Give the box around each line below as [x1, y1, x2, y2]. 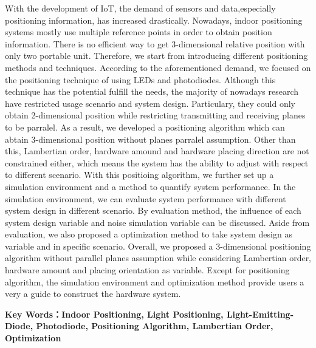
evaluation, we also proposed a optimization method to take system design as [5, 228, 292, 241]
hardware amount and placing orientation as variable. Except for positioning [5, 264, 290, 276]
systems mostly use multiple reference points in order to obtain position [5, 26, 272, 38]
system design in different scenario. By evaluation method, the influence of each [5, 204, 301, 217]
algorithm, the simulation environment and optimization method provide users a [5, 275, 304, 288]
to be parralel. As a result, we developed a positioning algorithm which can [5, 120, 285, 133]
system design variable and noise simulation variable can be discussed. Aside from [5, 216, 310, 228]
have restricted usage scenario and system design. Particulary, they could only [5, 97, 296, 109]
